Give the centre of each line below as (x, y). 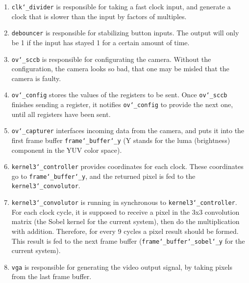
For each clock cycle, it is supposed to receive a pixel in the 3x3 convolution (125, 212)
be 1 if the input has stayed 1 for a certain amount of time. (100, 42)
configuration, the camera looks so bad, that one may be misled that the (120, 69)
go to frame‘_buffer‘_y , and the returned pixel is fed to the (103, 176)
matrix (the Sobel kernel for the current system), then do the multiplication (125, 221)
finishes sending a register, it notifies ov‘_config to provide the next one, (122, 104)
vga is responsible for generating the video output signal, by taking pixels (122, 267)
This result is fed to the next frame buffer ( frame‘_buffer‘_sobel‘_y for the (128, 241)
